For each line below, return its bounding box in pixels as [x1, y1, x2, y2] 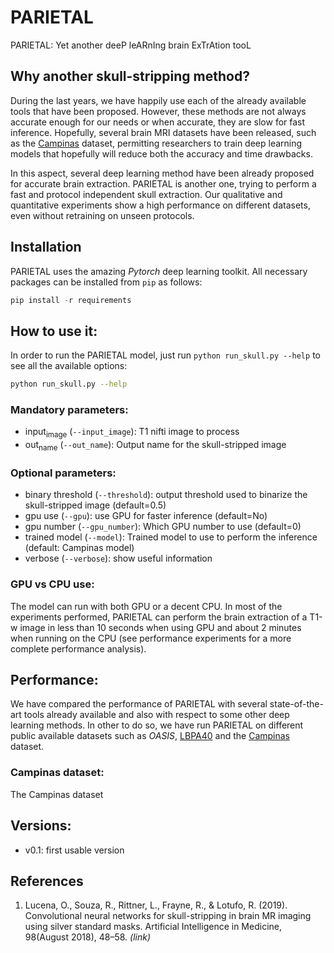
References [10, 872, 84, 890]
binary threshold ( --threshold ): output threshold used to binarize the [24, 489, 308, 501]
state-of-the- [269, 698, 324, 710]
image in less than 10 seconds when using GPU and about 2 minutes [19, 621, 302, 633]
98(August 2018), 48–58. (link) [24, 931, 152, 943]
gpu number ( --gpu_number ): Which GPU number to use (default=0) [24, 521, 302, 533]
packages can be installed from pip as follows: [10, 276, 203, 288]
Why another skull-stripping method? [10, 68, 250, 85]
